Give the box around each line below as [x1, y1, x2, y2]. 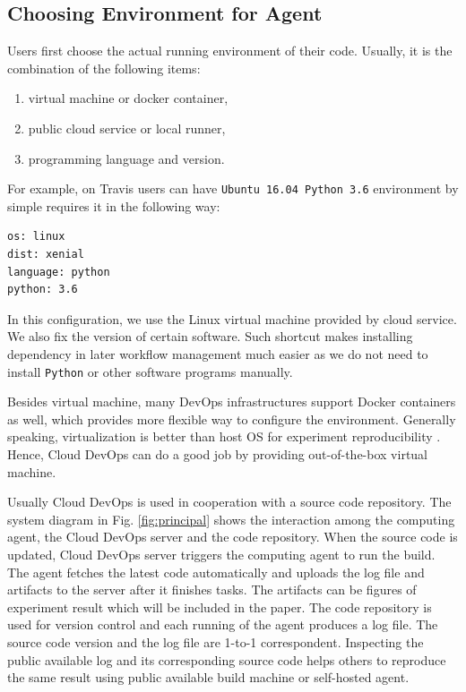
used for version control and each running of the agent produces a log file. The [7, 615, 438, 634]
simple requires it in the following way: [7, 196, 220, 215]
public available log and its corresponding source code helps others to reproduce [7, 650, 446, 669]
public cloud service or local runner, [28, 118, 226, 137]
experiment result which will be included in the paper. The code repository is [7, 597, 432, 616]
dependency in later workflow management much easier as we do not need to [7, 344, 428, 363]
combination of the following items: [7, 58, 201, 77]
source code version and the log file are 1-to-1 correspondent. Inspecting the [7, 632, 424, 651]
